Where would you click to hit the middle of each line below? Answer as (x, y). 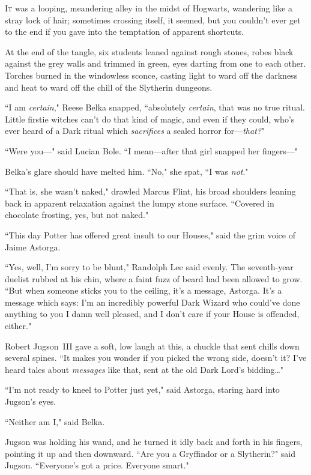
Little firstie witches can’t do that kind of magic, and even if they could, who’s (150, 119)
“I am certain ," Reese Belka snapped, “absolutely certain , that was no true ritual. (155, 107)
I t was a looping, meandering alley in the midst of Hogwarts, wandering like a (149, 8)
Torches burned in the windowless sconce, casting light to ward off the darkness (151, 75)
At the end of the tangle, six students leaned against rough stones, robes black (149, 51)
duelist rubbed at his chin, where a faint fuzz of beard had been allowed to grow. (154, 278)
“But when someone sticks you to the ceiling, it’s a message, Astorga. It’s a (143, 290)
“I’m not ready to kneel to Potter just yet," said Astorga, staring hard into (142, 389)
